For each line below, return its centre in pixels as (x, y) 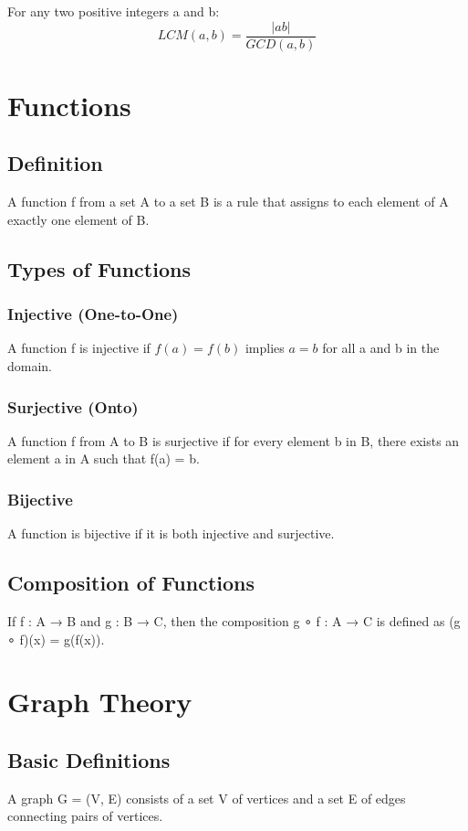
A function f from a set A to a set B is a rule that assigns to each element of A (228, 202)
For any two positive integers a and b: (114, 11)
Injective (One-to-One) (93, 314)
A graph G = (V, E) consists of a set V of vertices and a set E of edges (207, 798)
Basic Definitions (89, 759)
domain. (30, 366)
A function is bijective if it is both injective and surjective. (171, 533)
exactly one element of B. (78, 219)
